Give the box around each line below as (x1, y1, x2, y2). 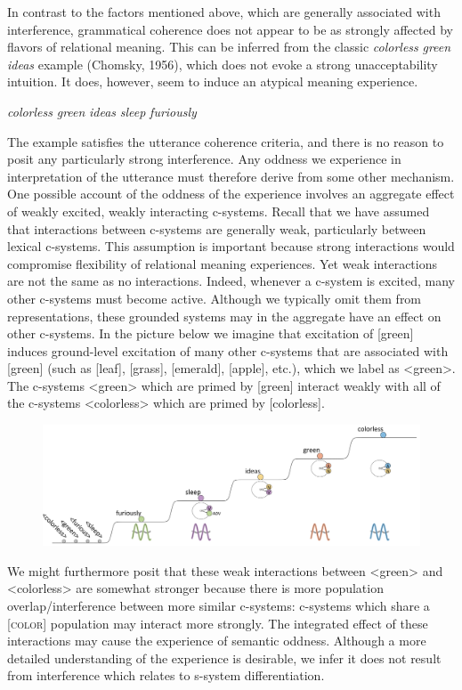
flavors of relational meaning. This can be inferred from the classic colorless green (7, 37, 451, 56)
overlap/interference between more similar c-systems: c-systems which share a (7, 597, 430, 615)
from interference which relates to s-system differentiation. (7, 666, 325, 685)
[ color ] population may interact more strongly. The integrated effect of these (7, 613, 428, 632)
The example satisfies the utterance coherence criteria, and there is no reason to (7, 132, 444, 150)
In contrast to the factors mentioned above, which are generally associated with (7, 3, 441, 20)
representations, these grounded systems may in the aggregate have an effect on (7, 306, 442, 325)
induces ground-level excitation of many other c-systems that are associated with (7, 341, 449, 360)
